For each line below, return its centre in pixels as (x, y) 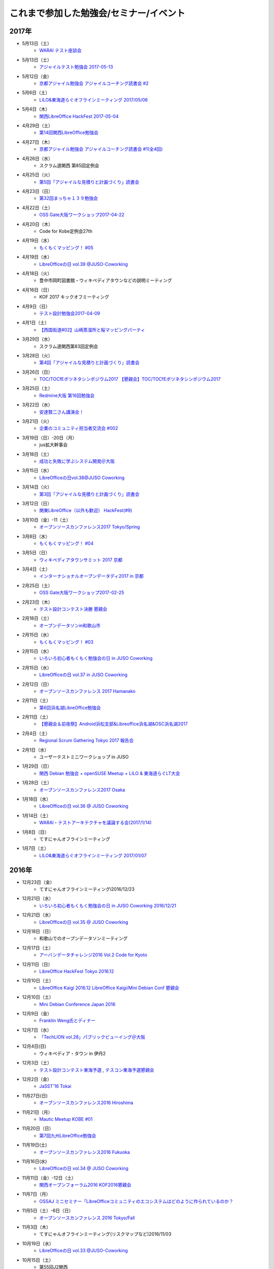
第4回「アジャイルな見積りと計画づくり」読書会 (89, 362)
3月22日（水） (37, 405)
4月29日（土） (38, 125)
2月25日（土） (37, 585)
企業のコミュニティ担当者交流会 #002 (79, 428)
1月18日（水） (37, 799)
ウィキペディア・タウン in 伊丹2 (73, 1053)
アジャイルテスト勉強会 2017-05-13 (76, 67)
